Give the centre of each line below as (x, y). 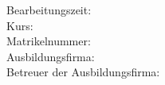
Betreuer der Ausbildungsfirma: (83, 72)
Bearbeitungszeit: (49, 10)
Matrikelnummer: (49, 41)
